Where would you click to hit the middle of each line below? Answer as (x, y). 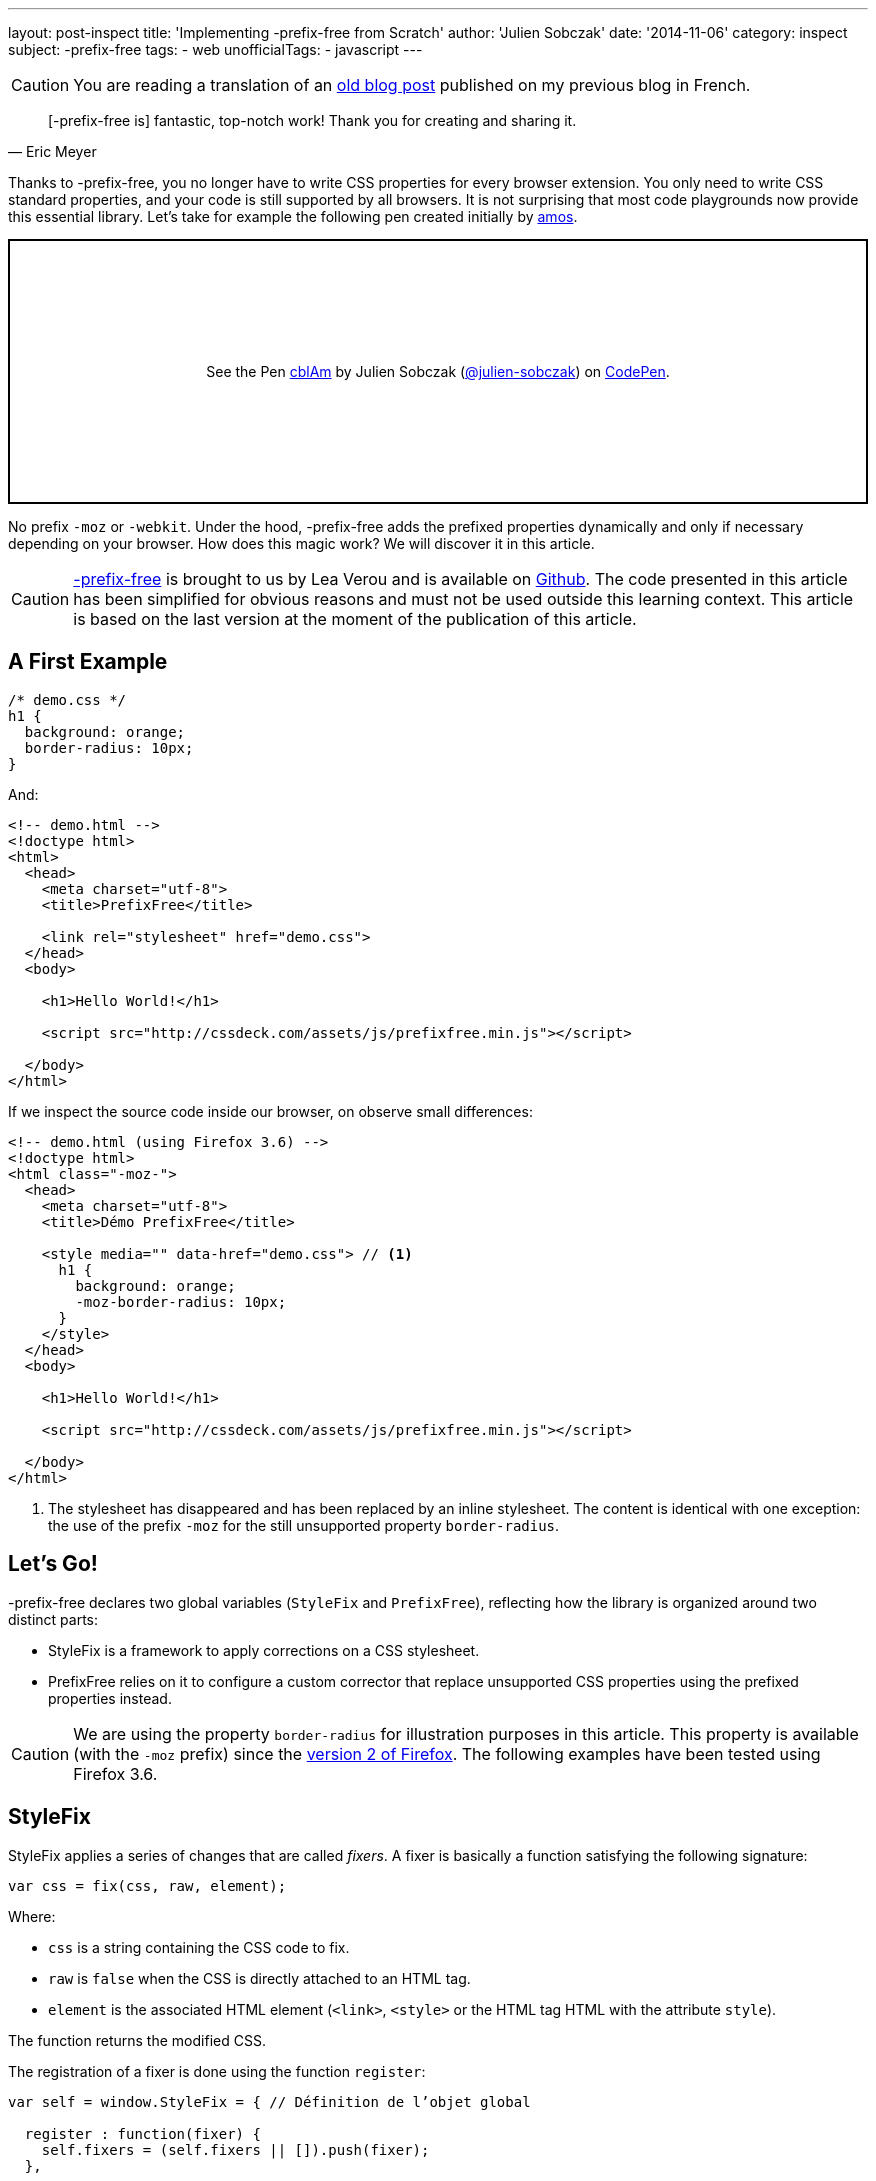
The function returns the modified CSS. (137, 2040)
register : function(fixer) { (142, 2133)
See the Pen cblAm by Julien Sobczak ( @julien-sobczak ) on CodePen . (438, 371)
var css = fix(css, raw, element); (147, 1885)
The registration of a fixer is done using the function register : (217, 2071)
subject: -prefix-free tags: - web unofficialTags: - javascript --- (215, 49)
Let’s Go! (53, 1564)
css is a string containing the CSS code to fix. (199, 1947)
